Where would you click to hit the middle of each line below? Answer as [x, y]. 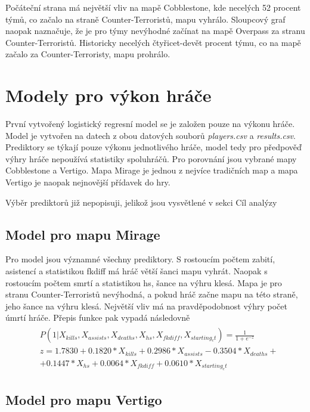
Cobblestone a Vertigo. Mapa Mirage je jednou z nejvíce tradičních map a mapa [152, 170]
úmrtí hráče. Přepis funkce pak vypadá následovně [98, 317]
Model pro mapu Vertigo [84, 400]
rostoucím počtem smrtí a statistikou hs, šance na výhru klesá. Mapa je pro [144, 282]
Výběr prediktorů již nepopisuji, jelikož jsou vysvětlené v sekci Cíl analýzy [141, 202]
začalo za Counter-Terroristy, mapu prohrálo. [88, 54]
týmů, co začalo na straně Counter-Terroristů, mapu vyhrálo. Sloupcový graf [145, 19]
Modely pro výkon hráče [108, 95]
